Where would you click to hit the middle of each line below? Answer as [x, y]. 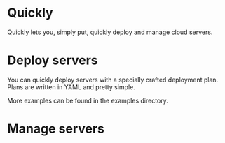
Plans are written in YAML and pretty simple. [71, 87]
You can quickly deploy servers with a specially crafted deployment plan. [113, 80]
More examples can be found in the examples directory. [88, 100]
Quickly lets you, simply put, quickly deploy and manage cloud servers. [110, 32]
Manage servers [56, 129]
